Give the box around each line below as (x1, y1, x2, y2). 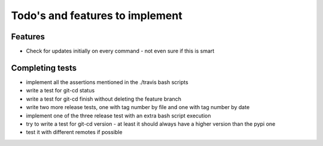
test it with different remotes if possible (26, 129, 123, 136)
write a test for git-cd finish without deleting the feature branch (26, 95, 182, 102)
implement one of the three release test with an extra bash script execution (26, 112, 211, 119)
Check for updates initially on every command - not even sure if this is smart (26, 48, 215, 55)
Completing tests (11, 63, 77, 73)
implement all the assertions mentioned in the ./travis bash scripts (26, 78, 188, 86)
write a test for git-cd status (26, 87, 95, 94)
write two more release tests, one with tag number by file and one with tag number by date (26, 104, 250, 111)
